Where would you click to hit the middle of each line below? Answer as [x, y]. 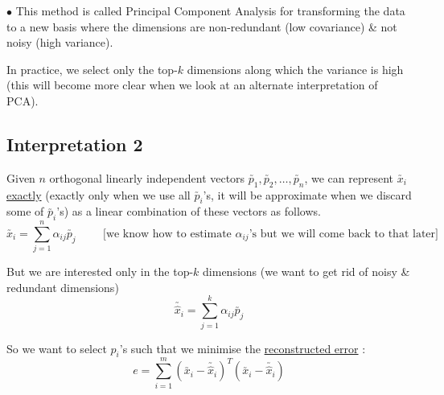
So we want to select [57, 348]
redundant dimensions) [63, 287]
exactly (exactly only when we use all [99, 194]
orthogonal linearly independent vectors [147, 177]
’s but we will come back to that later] [343, 234]
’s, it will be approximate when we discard [307, 194]
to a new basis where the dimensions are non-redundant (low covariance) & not [202, 26]
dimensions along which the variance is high [295, 69]
